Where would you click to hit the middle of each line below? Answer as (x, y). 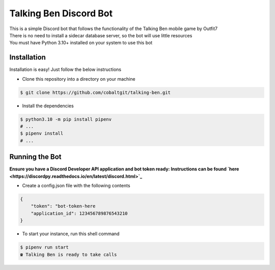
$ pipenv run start (44, 247)
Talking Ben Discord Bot (61, 13)
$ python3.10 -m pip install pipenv (66, 119)
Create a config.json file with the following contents (76, 186)
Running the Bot (35, 157)
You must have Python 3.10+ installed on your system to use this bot (81, 43)
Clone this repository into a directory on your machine (79, 79)
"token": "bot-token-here (63, 206)
